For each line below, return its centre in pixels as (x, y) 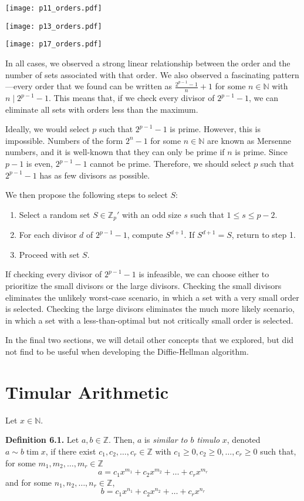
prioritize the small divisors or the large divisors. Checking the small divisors (143, 286)
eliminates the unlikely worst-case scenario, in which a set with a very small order (152, 297)
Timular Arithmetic (87, 391)
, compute (145, 235)
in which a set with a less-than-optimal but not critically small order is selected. (149, 320)
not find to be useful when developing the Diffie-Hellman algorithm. (127, 352)
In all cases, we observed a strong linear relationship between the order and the (148, 63)
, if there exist (71, 451)
